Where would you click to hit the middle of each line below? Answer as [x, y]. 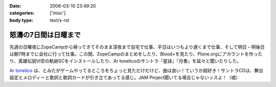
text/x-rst [60, 20]
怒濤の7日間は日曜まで [45, 35]
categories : [22, 13]
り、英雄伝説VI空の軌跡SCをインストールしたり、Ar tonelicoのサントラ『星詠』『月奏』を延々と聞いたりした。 [125, 61]
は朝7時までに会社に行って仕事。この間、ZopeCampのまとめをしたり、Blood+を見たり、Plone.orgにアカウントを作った [136, 54]
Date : [15, 6]
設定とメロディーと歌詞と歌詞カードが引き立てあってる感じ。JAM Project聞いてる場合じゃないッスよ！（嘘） [125, 78]
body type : [21, 20]
